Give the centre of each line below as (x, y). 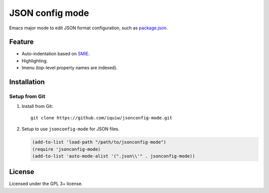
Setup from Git (27, 96)
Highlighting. (35, 61)
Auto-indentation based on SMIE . (56, 54)
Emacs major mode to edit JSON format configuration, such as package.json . (88, 28)
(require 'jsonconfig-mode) (66, 149)
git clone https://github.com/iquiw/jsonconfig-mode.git (102, 118)
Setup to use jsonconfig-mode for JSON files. (70, 129)
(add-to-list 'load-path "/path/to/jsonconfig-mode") (99, 142)
